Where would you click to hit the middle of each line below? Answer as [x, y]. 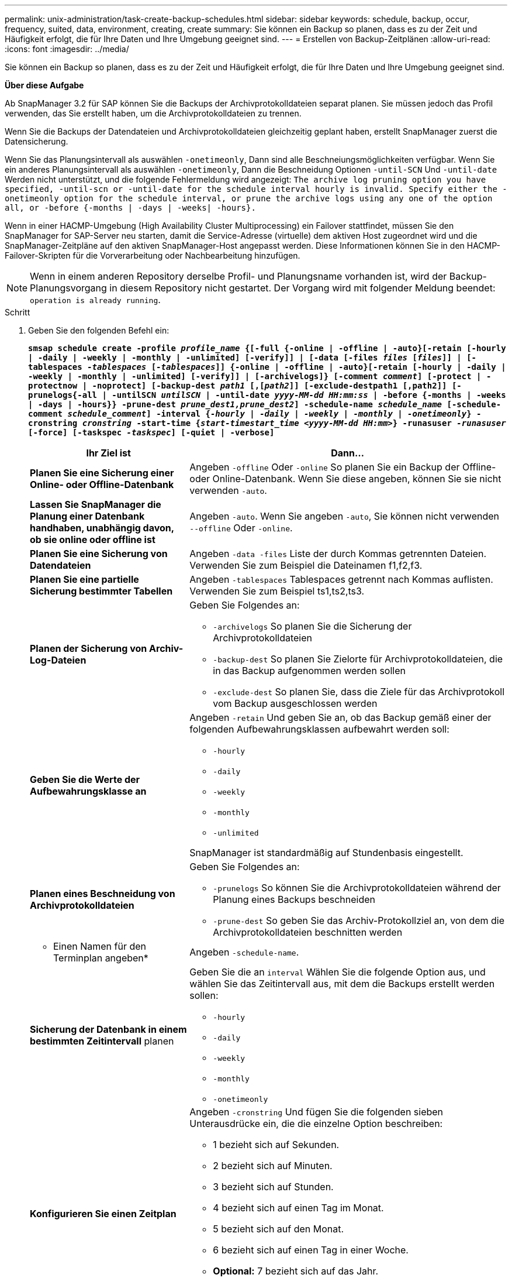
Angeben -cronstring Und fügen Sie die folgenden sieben [316, 1112]
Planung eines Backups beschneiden [294, 899]
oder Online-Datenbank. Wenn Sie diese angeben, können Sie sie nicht [345, 479]
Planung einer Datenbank [87, 516]
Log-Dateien [58, 660]
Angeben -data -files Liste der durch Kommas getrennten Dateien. [338, 554]
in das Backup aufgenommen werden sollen [309, 671]
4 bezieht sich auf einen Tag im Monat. [298, 1208]
